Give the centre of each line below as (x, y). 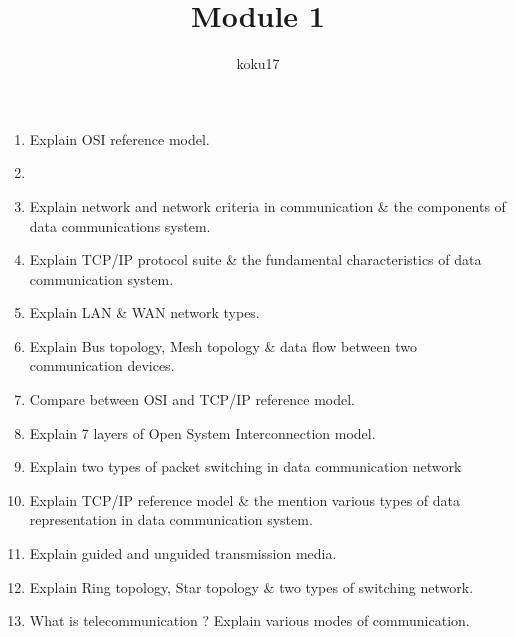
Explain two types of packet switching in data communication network (245, 466)
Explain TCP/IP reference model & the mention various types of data (244, 499)
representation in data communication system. (171, 519)
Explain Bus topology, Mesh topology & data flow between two (223, 345)
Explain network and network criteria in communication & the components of (267, 205)
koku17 (258, 63)
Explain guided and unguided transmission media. (183, 553)
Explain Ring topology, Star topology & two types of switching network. (251, 586)
